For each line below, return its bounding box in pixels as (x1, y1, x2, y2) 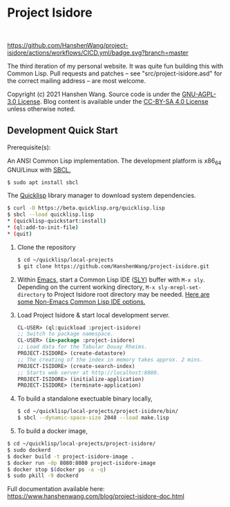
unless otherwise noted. (7, 104, 76, 113)
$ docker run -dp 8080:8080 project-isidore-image (7, 459, 156, 466)
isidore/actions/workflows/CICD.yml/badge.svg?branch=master (7, 48, 189, 57)
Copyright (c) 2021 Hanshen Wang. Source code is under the (7, 90, 181, 98)
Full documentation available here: (7, 485, 105, 493)
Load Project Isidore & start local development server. (17, 311, 171, 319)
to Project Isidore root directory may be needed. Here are (47, 290, 210, 298)
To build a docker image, (17, 427, 88, 435)
